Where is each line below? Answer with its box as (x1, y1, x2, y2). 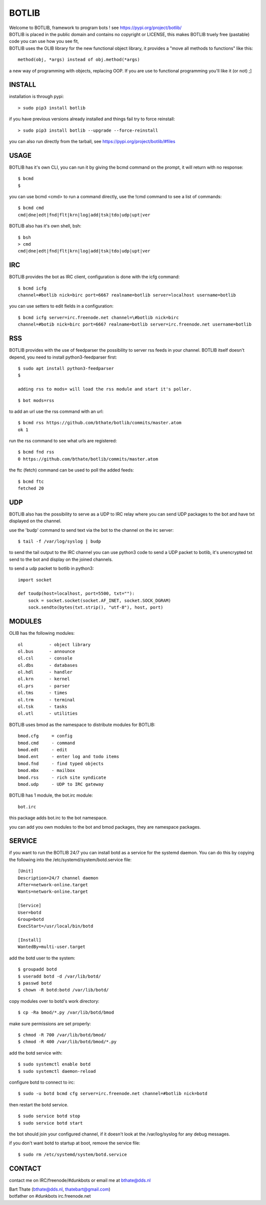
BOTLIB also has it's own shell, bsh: (9, 223, 81, 229)
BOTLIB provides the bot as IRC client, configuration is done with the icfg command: (9, 274, 180, 280)
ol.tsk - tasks (18, 704, 67, 710)
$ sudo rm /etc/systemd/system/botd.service (18, 1152, 128, 1157)
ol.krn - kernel (18, 676, 70, 682)
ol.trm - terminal (18, 697, 75, 702)
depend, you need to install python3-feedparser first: (9, 354, 117, 360)
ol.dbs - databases (18, 662, 78, 668)
